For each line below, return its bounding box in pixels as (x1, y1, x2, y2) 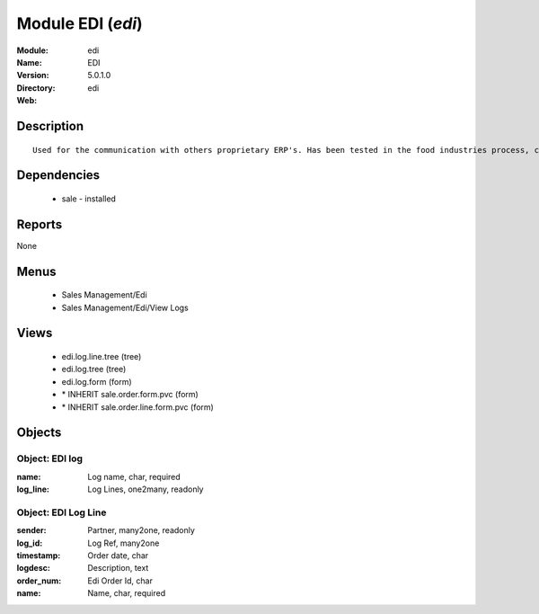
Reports (16, 217, 63, 232)
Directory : (16, 82, 56, 93)
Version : (16, 70, 49, 81)
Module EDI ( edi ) (16, 13, 143, 33)
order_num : (16, 575, 62, 586)
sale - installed (61, 193, 117, 204)
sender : (16, 525, 47, 536)
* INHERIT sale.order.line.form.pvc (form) (61, 401, 215, 413)
